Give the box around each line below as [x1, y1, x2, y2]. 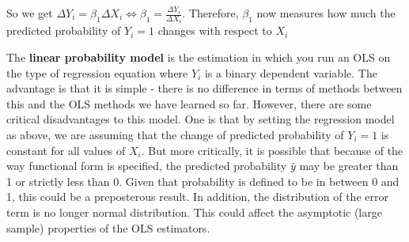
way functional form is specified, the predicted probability [6, 157, 287, 174]
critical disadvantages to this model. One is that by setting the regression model [6, 111, 395, 127]
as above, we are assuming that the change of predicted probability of [6, 127, 344, 143]
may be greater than [299, 157, 399, 174]
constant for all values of [6, 142, 126, 158]
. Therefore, [182, 5, 239, 21]
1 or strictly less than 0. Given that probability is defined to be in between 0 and [6, 172, 400, 189]
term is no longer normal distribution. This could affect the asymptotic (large [6, 204, 382, 220]
